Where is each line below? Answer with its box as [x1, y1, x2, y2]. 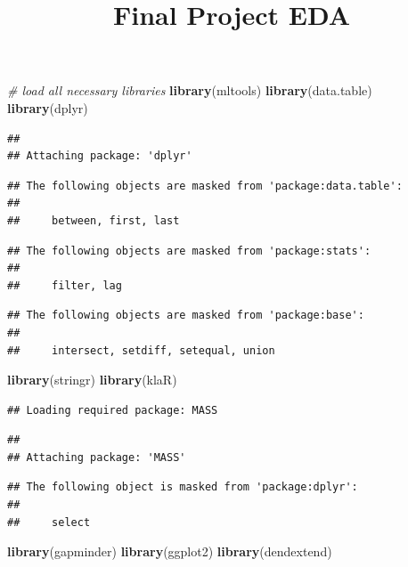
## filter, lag [7, 279, 122, 292]
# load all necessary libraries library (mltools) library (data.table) [7, 81, 372, 100]
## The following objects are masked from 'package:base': [7, 309, 364, 322]
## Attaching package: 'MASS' [7, 450, 186, 464]
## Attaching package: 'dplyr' [7, 150, 192, 163]
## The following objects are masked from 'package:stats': [7, 244, 371, 257]
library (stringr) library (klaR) [7, 370, 177, 389]
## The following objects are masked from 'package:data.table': [7, 179, 403, 192]
